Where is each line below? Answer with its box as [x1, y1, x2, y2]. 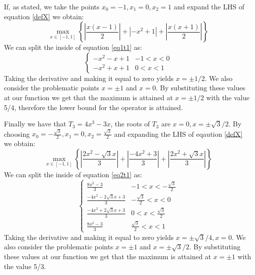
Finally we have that [4, 118, 67, 129]
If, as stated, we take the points [4, 1, 100, 11]
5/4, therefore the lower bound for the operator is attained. [4, 102, 183, 112]
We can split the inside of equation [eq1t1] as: [4, 42, 142, 52]
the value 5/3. [4, 261, 46, 271]
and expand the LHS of [174, 1, 245, 11]
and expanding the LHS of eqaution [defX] [114, 128, 243, 139]
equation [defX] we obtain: [4, 11, 84, 21]
